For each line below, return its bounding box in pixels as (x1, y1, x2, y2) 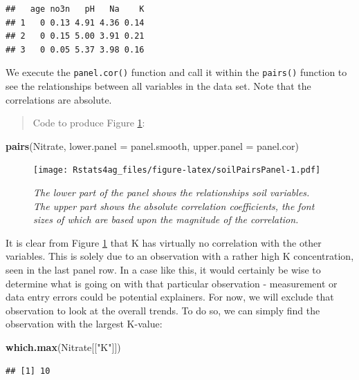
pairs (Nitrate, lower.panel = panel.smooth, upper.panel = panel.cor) (6, 138, 299, 153)
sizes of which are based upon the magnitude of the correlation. (33, 212, 299, 227)
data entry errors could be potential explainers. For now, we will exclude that (6, 289, 334, 304)
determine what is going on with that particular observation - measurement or (6, 276, 338, 290)
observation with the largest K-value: (6, 316, 163, 331)
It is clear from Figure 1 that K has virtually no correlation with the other (6, 235, 322, 249)
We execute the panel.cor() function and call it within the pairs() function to (6, 65, 347, 79)
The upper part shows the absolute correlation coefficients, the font (33, 198, 315, 213)
